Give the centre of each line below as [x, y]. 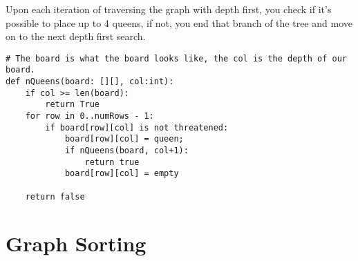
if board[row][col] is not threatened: [137, 127]
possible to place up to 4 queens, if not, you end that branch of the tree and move [179, 22]
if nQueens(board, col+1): [126, 151]
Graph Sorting [76, 243]
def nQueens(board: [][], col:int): [90, 82]
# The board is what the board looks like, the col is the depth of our [176, 58]
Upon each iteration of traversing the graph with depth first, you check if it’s [169, 9]
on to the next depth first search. [76, 36]
